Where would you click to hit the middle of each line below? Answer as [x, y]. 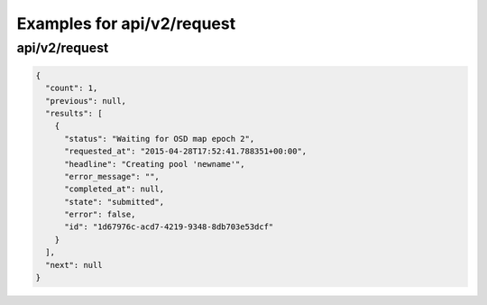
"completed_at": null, [115, 189]
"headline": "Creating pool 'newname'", [155, 164]
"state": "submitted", [115, 202]
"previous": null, [86, 101]
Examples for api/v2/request [126, 23]
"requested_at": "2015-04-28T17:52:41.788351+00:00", [186, 152]
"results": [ [74, 113]
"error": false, [100, 215]
